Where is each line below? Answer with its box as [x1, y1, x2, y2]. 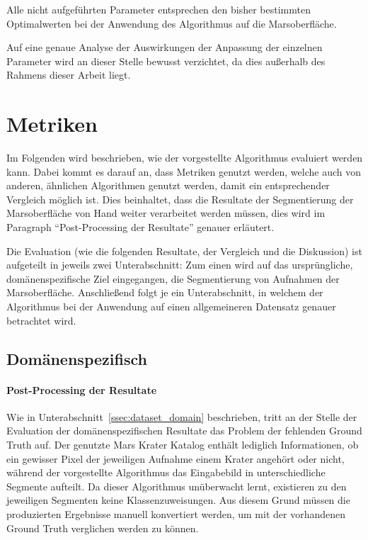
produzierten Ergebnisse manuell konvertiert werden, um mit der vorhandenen [6, 506, 346, 521]
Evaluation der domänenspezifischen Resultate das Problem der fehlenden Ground [6, 423, 362, 438]
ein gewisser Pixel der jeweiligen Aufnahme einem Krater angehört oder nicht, [6, 451, 345, 466]
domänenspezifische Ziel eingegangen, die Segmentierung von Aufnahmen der [6, 271, 340, 286]
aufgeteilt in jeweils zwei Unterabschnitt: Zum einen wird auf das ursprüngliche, [6, 257, 353, 272]
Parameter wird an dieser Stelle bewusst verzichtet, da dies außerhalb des [6, 53, 326, 68]
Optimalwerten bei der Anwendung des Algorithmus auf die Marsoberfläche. [6, 16, 337, 30]
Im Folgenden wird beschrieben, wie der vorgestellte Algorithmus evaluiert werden [6, 150, 363, 165]
